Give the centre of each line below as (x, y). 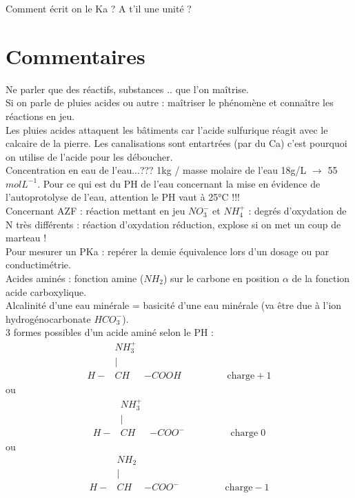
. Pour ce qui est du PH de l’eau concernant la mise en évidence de (179, 183)
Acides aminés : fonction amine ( (75, 278)
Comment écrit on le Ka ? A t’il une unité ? (99, 8)
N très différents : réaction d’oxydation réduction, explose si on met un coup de (173, 224)
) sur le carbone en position (222, 278)
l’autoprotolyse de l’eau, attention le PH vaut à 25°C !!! (123, 197)
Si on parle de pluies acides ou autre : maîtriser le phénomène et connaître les (170, 102)
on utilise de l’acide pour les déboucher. (89, 156)
